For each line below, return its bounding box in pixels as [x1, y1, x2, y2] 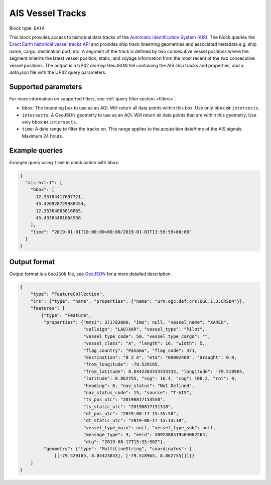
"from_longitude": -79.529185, [83, 361, 161, 368]
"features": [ [30, 305, 65, 311]
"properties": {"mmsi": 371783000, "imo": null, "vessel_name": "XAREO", [43, 319, 229, 325]
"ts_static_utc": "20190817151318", [83, 404, 174, 409]
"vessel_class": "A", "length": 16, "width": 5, [83, 340, 205, 346]
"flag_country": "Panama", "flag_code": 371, [83, 347, 198, 353]
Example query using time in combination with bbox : [9, 159, 120, 165]
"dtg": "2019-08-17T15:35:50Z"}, [83, 439, 166, 444]
